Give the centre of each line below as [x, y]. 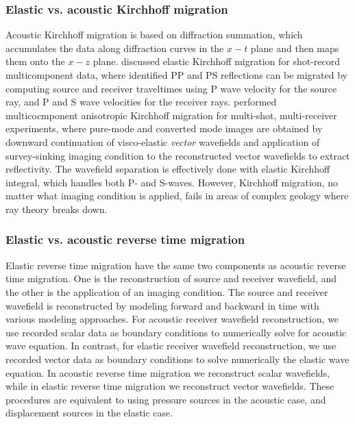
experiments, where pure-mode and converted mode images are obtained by [164, 128]
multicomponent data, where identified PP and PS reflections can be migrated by [176, 75]
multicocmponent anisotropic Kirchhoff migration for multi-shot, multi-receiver [171, 115]
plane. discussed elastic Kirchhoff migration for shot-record [217, 61]
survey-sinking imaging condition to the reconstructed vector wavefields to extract [178, 155]
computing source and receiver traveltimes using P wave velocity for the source [171, 88]
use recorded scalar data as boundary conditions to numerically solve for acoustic [176, 332]
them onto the [35, 61]
